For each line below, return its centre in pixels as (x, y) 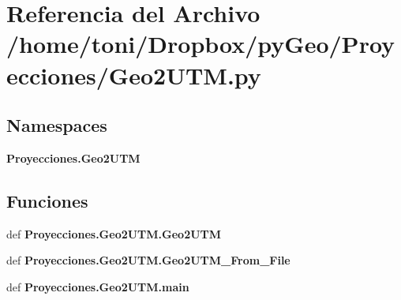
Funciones (47, 200)
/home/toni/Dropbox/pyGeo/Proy (201, 44)
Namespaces (57, 125)
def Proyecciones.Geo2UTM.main (98, 286)
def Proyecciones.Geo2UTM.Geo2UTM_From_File (148, 260)
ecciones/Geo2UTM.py (134, 75)
